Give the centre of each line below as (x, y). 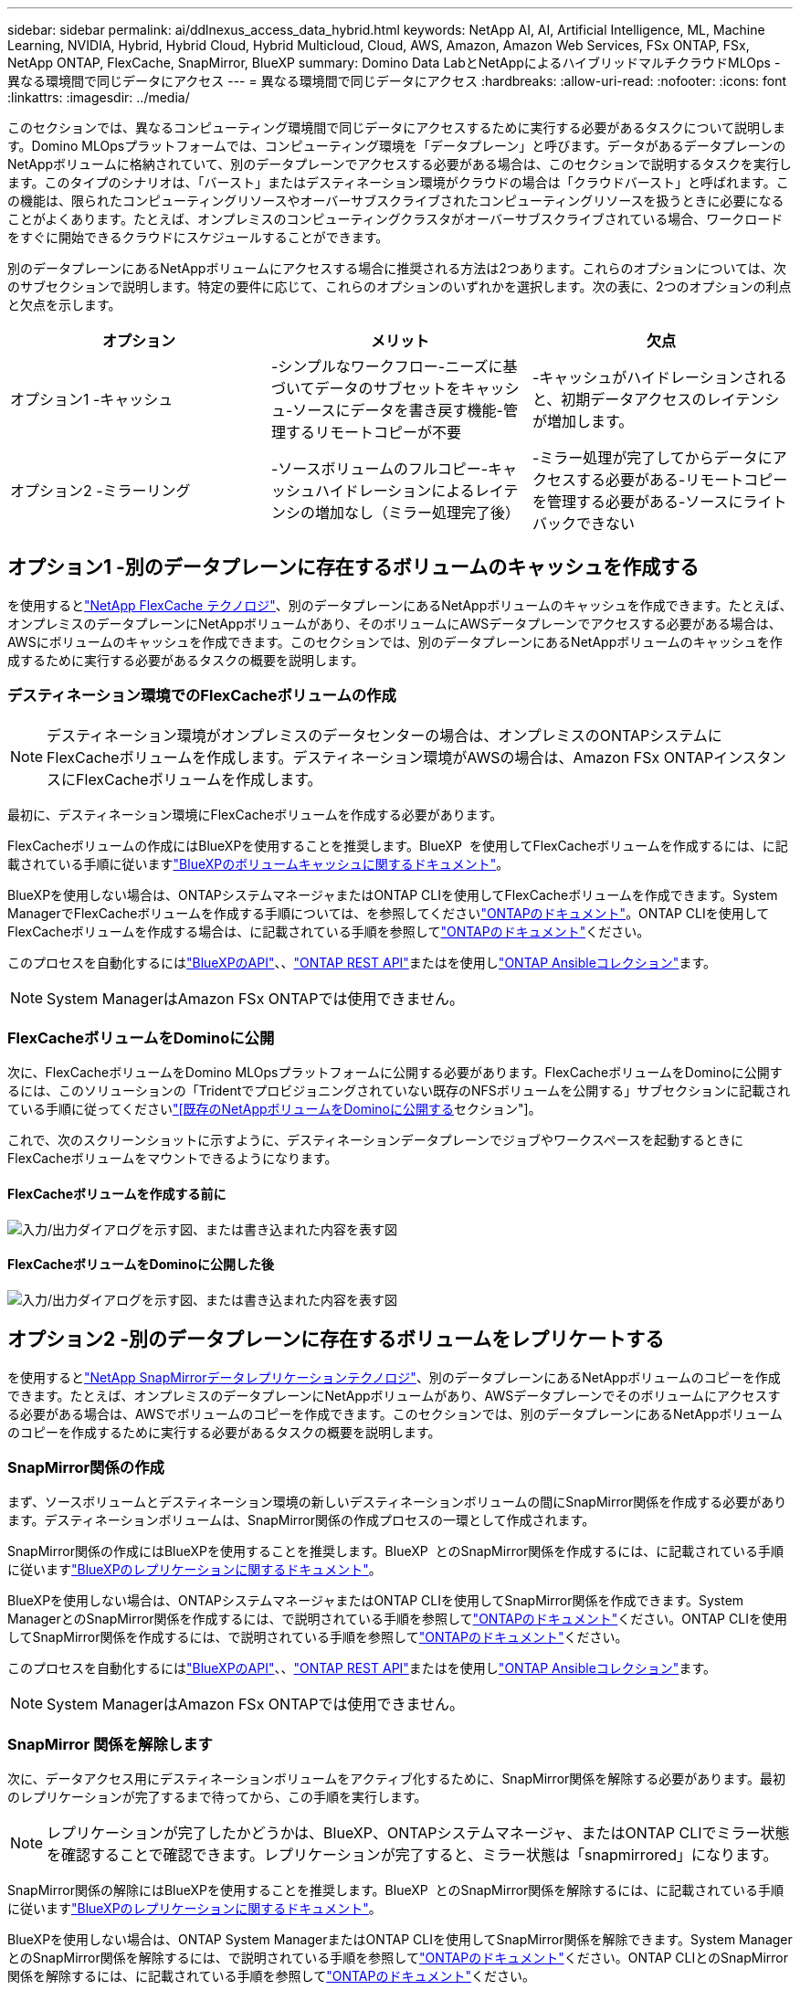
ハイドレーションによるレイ (409, 491)
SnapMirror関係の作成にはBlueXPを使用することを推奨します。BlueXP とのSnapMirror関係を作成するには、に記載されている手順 (395, 1551)
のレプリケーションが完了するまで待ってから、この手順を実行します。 (217, 1797)
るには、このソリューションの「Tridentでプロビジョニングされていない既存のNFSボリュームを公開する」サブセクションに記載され (399, 1091)
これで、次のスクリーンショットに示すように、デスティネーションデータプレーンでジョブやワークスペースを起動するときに (375, 1140)
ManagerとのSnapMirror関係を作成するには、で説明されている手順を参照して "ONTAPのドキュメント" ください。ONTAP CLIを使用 (397, 1619)
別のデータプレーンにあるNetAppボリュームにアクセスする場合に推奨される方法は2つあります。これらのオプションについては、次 (397, 268)
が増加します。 (583, 421)
